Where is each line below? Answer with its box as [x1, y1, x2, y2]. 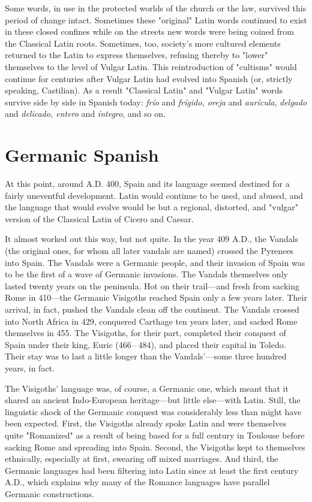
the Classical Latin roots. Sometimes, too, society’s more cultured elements [5, 37, 281, 49]
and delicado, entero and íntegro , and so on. [5, 107, 166, 120]
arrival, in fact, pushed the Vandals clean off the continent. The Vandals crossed [5, 303, 299, 315]
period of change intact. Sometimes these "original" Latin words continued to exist [5, 13, 307, 26]
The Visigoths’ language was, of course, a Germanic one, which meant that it [5, 382, 289, 394]
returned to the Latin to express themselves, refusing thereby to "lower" [5, 49, 268, 61]
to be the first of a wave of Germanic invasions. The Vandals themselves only [5, 268, 288, 280]
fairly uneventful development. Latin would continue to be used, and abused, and [5, 189, 304, 201]
